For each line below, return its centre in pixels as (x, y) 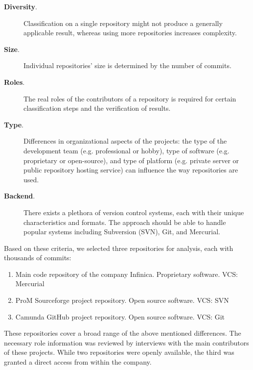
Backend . (20, 196)
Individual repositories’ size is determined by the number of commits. (127, 65)
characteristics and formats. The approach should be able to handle (125, 222)
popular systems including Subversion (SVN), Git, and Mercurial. (122, 232)
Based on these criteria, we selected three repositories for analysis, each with (119, 248)
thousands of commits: (38, 258)
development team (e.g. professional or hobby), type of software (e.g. (126, 150)
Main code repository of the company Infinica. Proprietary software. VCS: (126, 274)
